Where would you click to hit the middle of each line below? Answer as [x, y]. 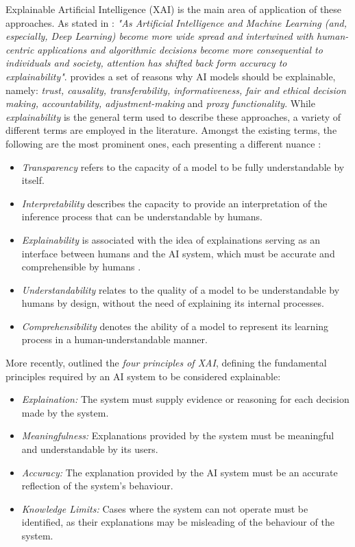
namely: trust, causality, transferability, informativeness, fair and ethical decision [176, 90]
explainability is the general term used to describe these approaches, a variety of [173, 116]
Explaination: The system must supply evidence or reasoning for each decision [185, 399]
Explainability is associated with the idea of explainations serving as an [171, 239]
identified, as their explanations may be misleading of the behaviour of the [178, 522]
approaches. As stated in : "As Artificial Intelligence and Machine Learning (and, [176, 22]
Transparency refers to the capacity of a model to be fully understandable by [183, 166]
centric [20, 49]
